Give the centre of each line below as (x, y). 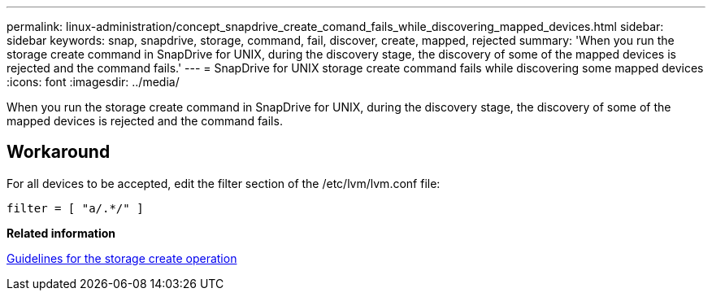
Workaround (59, 152)
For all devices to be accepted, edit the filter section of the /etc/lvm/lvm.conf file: (224, 183)
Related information (61, 233)
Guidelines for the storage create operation (122, 258)
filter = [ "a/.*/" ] (75, 208)
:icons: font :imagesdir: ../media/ (93, 82)
